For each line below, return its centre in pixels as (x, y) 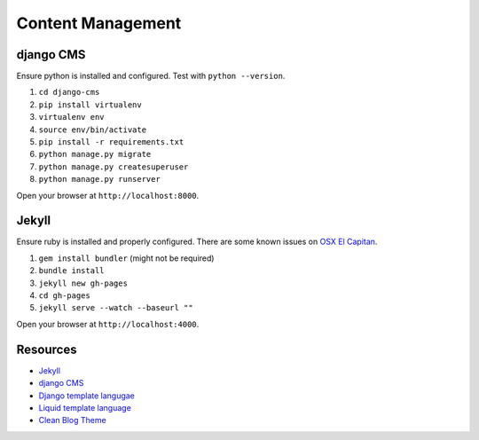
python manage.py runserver (100, 179)
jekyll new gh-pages (83, 283)
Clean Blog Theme (72, 420)
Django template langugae (86, 396)
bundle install (72, 271)
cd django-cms (69, 92)
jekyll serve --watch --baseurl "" (116, 308)
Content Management (99, 23)
